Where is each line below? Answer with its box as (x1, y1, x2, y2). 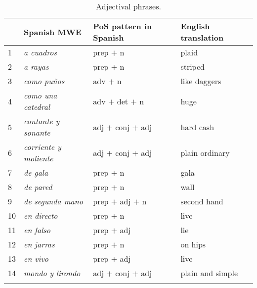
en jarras (24, 239, 55, 250)
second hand (180, 195, 223, 207)
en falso (24, 224, 50, 236)
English (180, 20, 210, 32)
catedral (24, 101, 50, 112)
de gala (24, 167, 48, 178)
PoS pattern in (93, 20, 152, 32)
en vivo (24, 253, 48, 264)
